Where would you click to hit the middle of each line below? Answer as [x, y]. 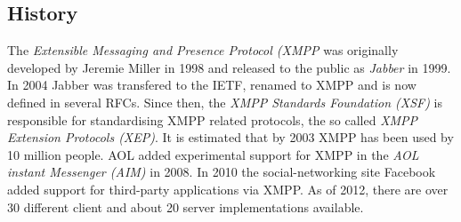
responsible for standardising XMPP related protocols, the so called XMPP [213, 119]
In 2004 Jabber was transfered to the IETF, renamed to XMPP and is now [212, 85]
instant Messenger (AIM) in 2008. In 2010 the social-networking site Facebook [222, 172]
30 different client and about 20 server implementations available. [186, 206]
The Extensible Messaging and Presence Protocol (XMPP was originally [203, 50]
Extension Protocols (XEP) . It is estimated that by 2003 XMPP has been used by [230, 137]
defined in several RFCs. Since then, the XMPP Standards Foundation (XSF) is [225, 102]
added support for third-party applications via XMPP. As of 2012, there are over [228, 189]
